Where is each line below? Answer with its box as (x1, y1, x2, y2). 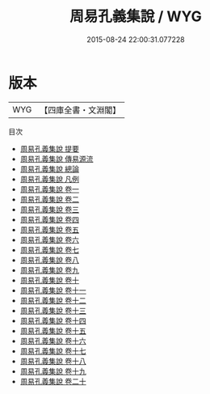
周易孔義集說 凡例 (19, 174, 79, 184)
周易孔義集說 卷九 (19, 265, 79, 275)
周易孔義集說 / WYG (69, 7, 202, 26)
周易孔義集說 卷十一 (19, 285, 86, 295)
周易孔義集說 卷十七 (19, 345, 86, 356)
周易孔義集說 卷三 (19, 204, 79, 214)
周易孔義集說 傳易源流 (19, 154, 94, 163)
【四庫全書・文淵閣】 (40, 104, 121, 116)
